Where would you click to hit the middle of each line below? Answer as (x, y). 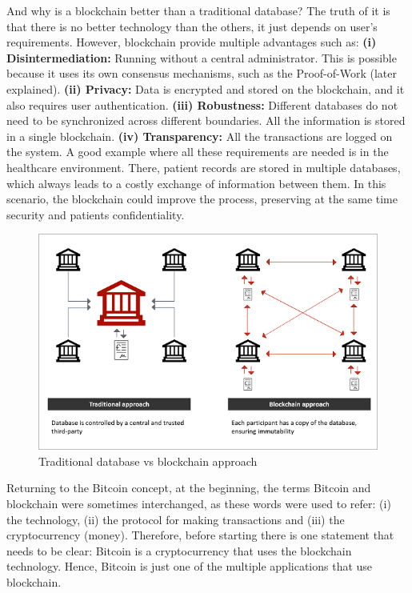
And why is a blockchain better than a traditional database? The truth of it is (198, 10)
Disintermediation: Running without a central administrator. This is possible (202, 57)
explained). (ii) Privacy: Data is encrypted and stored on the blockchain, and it (206, 88)
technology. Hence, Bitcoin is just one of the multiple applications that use (190, 566)
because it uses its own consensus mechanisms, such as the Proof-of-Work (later (202, 73)
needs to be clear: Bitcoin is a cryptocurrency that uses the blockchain (179, 550)
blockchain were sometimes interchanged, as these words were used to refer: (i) (199, 504)
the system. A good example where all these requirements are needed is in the (198, 152)
